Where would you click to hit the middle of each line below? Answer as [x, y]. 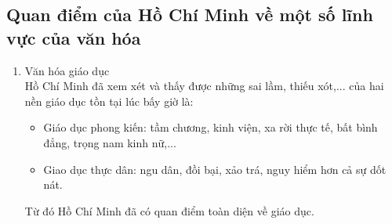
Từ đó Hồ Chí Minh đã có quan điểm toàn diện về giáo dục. [169, 210]
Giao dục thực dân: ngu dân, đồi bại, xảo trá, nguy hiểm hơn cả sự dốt [215, 169]
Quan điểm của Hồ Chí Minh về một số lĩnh [190, 14]
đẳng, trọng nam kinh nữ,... [110, 142]
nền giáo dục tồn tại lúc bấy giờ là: [109, 101]
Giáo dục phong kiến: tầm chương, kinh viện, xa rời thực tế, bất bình [211, 127]
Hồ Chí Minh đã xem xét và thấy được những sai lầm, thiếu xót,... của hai [204, 86]
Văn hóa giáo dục [67, 70]
